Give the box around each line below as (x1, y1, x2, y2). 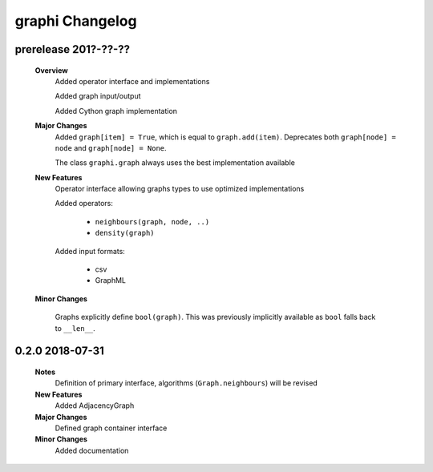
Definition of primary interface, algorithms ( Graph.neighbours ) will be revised (55, 378, 318, 388)
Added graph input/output (55, 91, 141, 101)
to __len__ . (55, 323, 95, 333)
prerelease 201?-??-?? (14, 42, 131, 56)
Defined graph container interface (55, 423, 168, 433)
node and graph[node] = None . (55, 143, 168, 152)
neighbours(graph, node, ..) (95, 217, 210, 226)
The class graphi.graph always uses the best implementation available (55, 158, 296, 167)
